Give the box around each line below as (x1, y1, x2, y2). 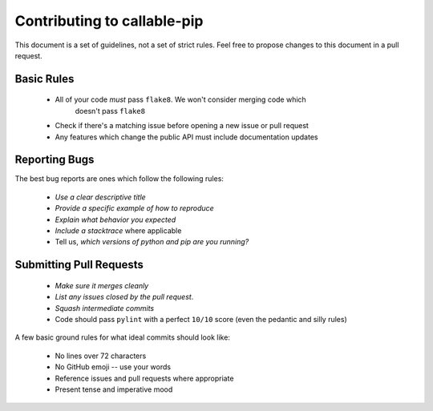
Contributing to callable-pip (14, 12, 204, 30)
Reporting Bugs (14, 153, 95, 167)
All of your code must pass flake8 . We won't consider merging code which (55, 95, 306, 104)
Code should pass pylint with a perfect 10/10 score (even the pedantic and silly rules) (55, 314, 348, 324)
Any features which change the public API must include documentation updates (55, 132, 318, 142)
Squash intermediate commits (55, 303, 155, 312)
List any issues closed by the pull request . (55, 292, 194, 302)
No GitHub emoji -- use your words (55, 362, 172, 372)
